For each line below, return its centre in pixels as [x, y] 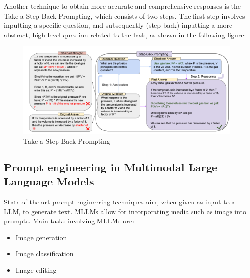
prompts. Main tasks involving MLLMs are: [69, 221]
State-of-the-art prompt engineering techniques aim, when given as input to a [120, 202]
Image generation [41, 237]
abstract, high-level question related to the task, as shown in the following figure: [125, 34]
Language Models [49, 181]
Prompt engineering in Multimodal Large [111, 167]
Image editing [36, 270]
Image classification [44, 253]
